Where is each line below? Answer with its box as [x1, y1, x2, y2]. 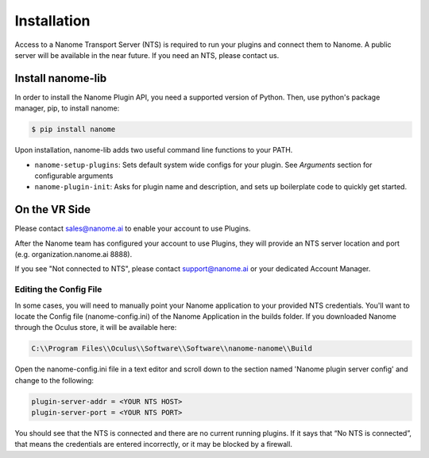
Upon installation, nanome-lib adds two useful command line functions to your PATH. [14, 146, 293, 155]
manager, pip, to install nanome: [14, 103, 120, 113]
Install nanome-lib [14, 72, 107, 85]
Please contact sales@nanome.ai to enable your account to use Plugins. [14, 223, 251, 234]
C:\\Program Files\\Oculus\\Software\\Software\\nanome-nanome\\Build [31, 344, 313, 353]
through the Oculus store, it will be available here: [14, 323, 177, 332]
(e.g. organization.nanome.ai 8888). [14, 250, 133, 259]
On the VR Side [14, 203, 91, 216]
